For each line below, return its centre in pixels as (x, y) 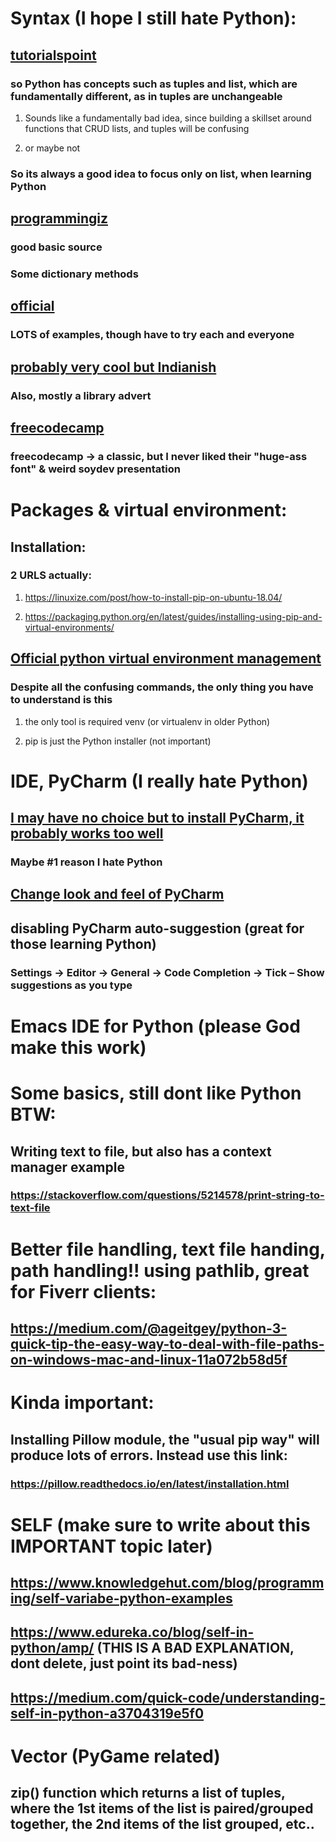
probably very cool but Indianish (113, 367)
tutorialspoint (53, 55)
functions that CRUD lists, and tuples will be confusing (137, 128)
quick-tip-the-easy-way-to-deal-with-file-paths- (167, 1344)
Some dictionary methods (74, 274)
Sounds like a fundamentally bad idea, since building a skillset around (168, 118)
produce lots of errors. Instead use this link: (149, 1455)
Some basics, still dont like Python (156, 1093)
